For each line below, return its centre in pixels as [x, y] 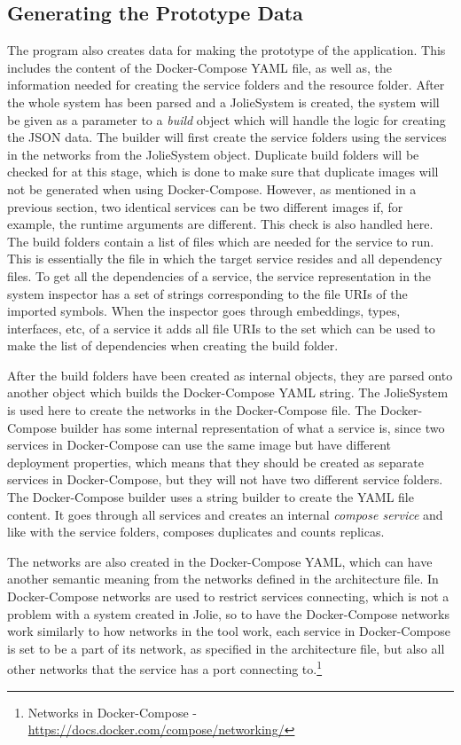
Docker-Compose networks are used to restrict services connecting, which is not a [228, 596]
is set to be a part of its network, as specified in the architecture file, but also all [226, 648]
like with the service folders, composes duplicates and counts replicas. [196, 532]
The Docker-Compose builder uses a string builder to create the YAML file [211, 497]
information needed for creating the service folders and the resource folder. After [226, 85]
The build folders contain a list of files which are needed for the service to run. [221, 241]
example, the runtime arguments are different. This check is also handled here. [220, 224]
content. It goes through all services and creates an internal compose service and [225, 514]
